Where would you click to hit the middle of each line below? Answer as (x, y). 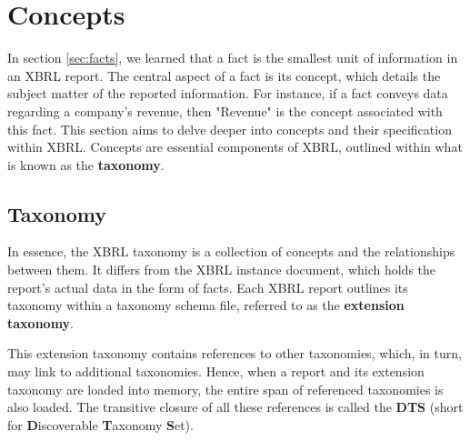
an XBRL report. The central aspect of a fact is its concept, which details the (224, 75)
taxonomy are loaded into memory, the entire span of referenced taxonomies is (225, 389)
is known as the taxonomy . (86, 164)
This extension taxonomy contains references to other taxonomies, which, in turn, (235, 353)
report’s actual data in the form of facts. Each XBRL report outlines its (208, 287)
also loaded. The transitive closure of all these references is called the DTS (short (235, 407)
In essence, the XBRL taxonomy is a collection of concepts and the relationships (231, 251)
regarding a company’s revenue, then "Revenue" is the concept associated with (225, 110)
